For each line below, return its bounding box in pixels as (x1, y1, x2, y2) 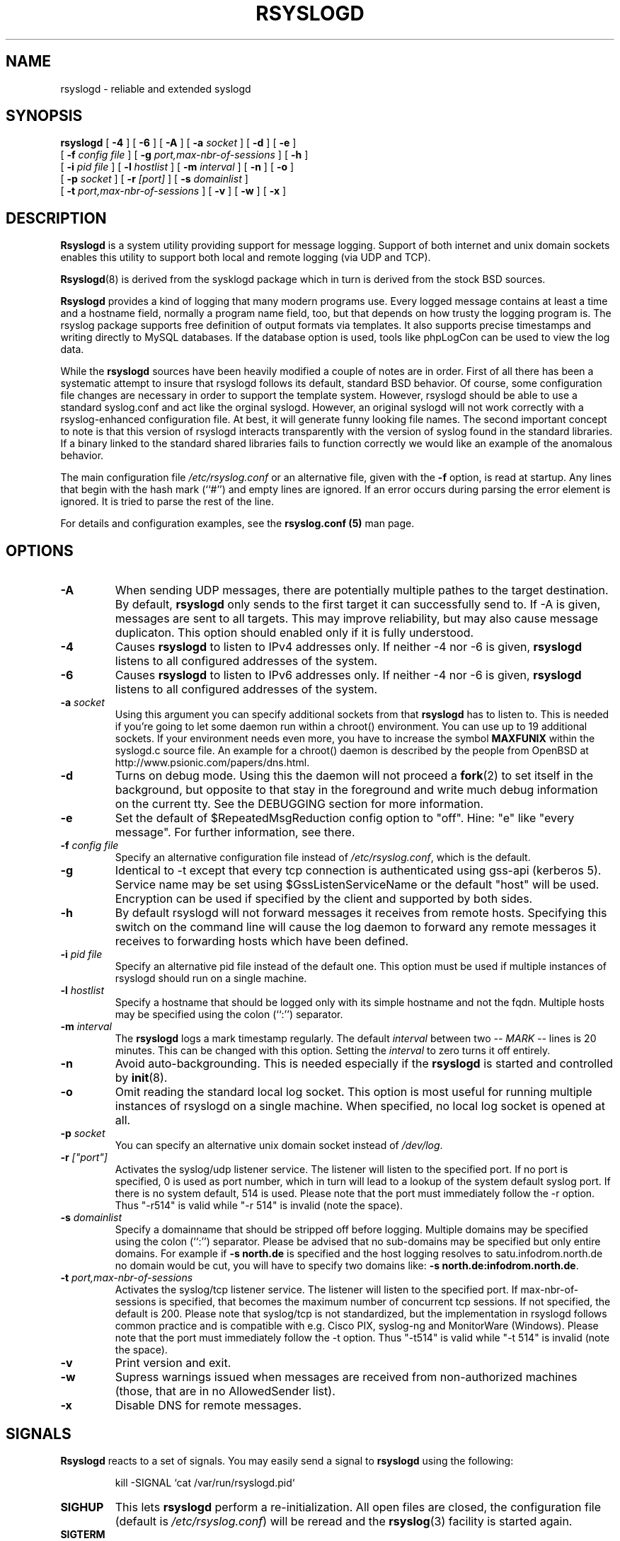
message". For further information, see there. (115, 825, 355, 840)
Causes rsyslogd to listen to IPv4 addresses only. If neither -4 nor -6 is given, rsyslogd (115, 640, 582, 654)
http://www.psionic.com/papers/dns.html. (115, 756, 310, 769)
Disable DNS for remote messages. (115, 1398, 302, 1413)
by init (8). (115, 1070, 168, 1085)
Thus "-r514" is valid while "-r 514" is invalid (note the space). (115, 1199, 403, 1212)
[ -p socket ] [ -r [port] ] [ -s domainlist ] (60, 173, 248, 185)
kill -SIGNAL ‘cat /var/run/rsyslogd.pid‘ (115, 1476, 295, 1489)
